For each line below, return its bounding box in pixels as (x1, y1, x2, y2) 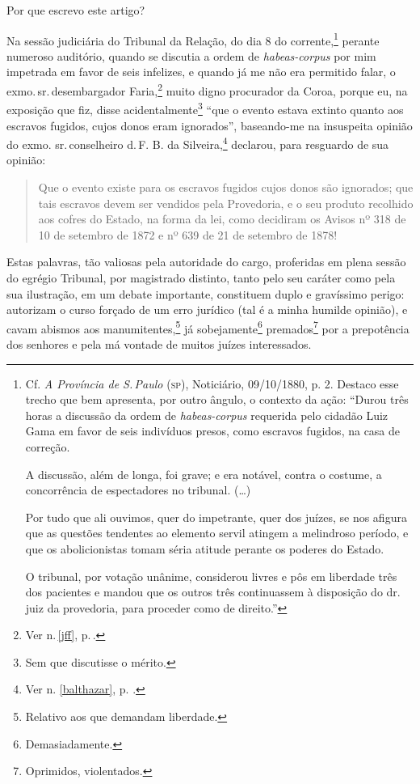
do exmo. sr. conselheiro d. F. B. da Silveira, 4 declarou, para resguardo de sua (6, 133, 389, 152)
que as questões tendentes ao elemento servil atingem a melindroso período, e (25, 524, 409, 541)
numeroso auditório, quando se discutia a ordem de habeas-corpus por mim (6, 47, 376, 64)
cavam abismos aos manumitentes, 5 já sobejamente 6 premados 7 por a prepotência (6, 317, 409, 337)
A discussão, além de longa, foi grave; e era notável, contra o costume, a (25, 465, 382, 482)
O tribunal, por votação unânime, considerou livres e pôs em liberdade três (25, 567, 397, 584)
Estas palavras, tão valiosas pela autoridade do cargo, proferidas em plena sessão (6, 253, 406, 270)
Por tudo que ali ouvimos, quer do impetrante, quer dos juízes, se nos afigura (25, 508, 407, 525)
